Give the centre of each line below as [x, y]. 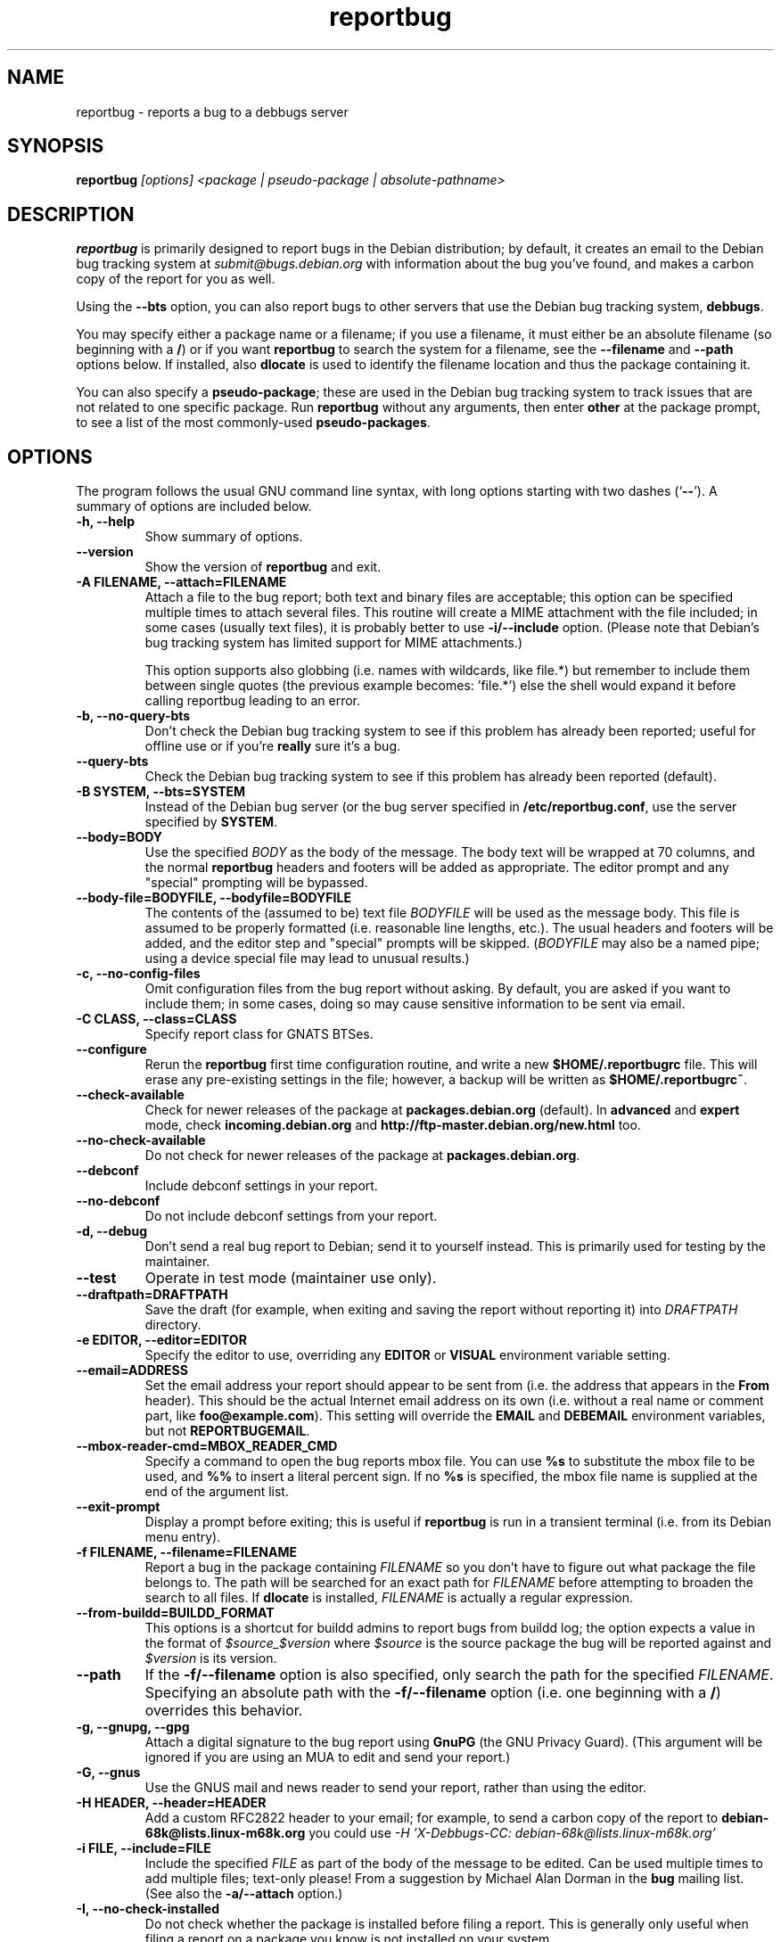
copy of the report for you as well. [176, 279]
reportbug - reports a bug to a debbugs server [212, 111]
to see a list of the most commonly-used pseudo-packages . [253, 423]
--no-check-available [141, 1140]
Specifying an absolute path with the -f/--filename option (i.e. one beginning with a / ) [433, 1693]
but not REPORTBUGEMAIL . [227, 1431]
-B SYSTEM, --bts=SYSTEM [161, 792]
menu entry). [183, 1537]
